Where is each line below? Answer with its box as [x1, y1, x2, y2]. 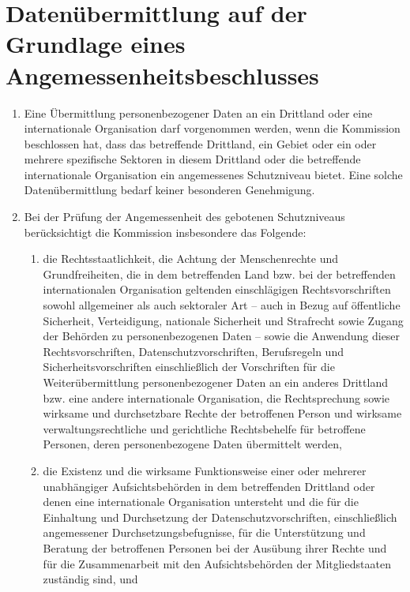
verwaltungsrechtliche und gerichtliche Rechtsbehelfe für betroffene [43, 420, 366, 437]
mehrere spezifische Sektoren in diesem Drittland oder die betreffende [24, 151, 361, 167]
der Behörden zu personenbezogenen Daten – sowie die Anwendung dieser [43, 328, 401, 344]
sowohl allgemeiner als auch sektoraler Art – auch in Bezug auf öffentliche [43, 297, 401, 313]
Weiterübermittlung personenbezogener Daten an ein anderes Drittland [43, 374, 388, 390]
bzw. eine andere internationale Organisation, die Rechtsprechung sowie [43, 389, 390, 406]
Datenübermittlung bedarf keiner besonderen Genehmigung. [24, 182, 315, 198]
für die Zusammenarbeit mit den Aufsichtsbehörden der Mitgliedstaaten [43, 555, 391, 571]
